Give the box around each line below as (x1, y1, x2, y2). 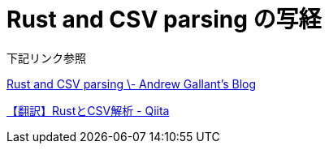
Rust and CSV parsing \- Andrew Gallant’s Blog (6, 76, 257, 91)
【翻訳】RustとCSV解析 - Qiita (6, 103, 170, 118)
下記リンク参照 (6, 50, 86, 65)
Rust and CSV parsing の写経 (6, 6, 322, 33)
